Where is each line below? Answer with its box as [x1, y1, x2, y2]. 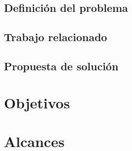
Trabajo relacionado [4, 29, 107, 45]
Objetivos [4, 92, 70, 112]
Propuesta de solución [4, 58, 119, 73]
